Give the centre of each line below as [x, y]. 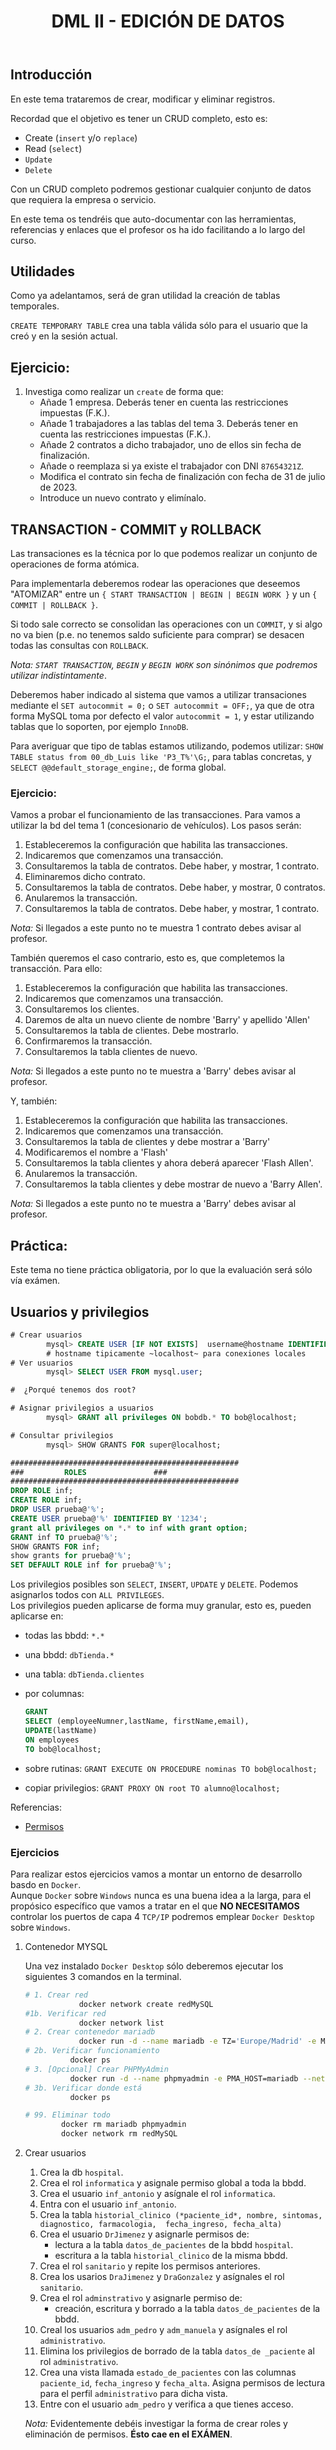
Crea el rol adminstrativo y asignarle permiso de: [141, 2298]
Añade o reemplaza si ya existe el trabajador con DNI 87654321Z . [172, 466]
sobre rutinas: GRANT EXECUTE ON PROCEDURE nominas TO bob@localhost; [171, 1768]
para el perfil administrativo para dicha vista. [133, 2394]
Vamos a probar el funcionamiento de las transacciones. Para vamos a [155, 815]
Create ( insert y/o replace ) [81, 137]
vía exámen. [35, 1281]
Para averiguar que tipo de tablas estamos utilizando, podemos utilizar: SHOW [167, 746]
